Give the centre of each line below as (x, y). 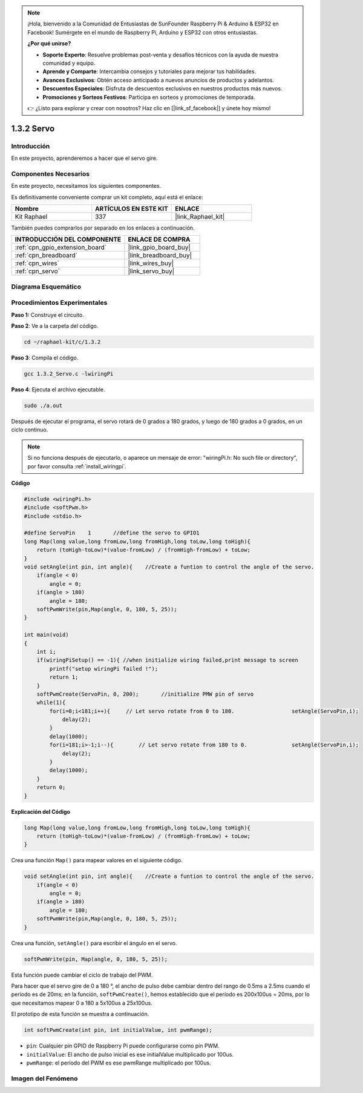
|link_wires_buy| (151, 264)
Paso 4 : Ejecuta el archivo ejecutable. (58, 390)
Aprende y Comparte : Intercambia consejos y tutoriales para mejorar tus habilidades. (149, 71)
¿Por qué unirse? (49, 44)
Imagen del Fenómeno (44, 1078)
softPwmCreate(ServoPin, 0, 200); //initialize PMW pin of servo (145, 694)
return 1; (64, 677)
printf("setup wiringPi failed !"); (104, 669)
